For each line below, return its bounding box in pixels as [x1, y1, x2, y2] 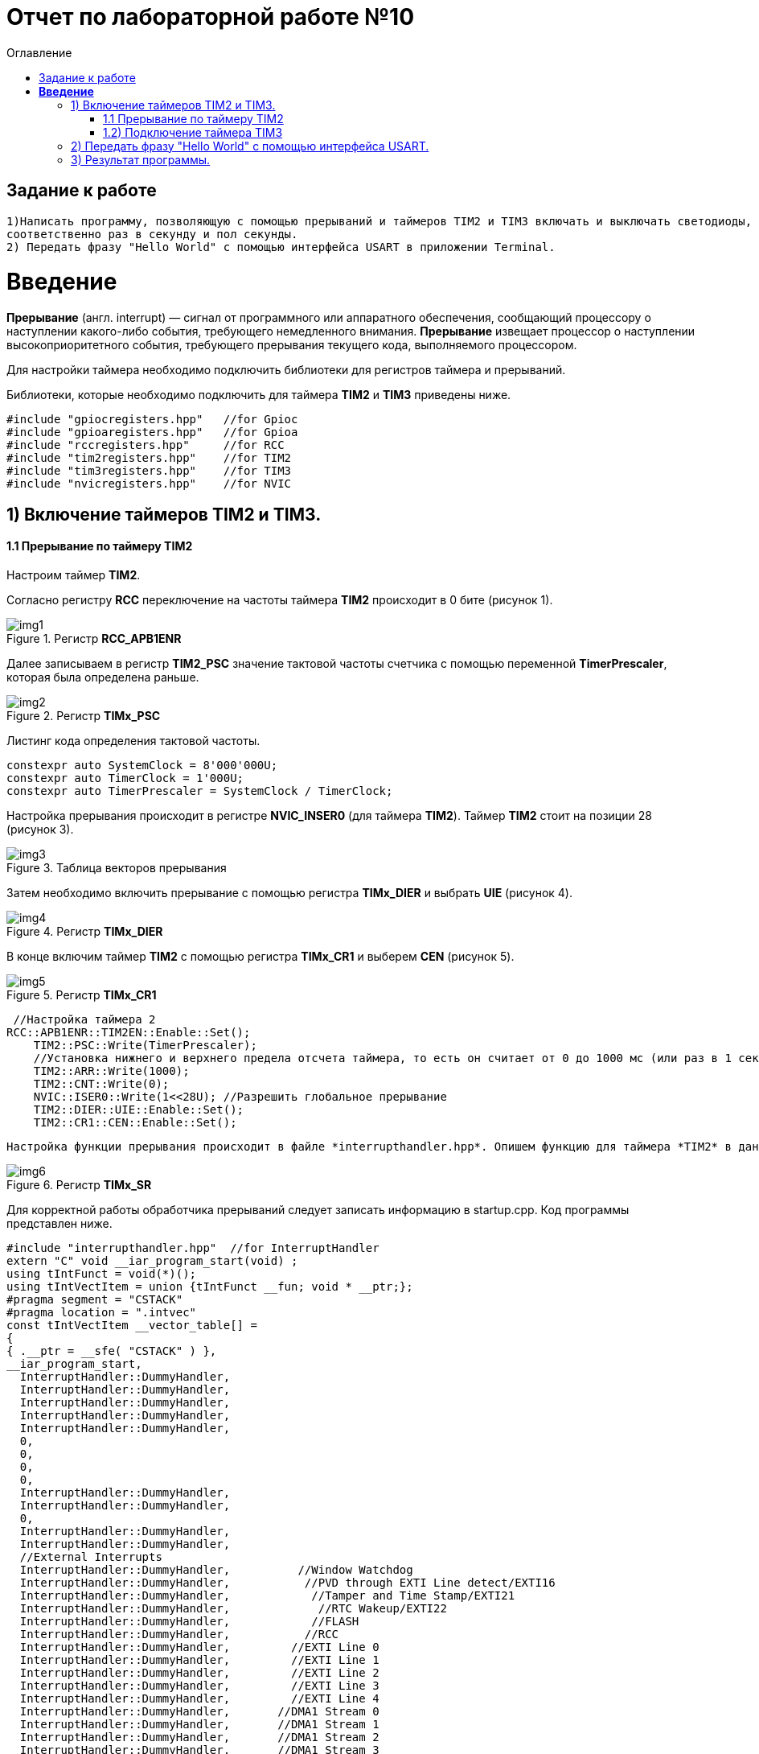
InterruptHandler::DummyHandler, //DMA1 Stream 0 [19, 1704, 379, 1718]
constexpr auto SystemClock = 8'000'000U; [6, 758, 278, 772]
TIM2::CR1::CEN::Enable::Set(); [33, 1115, 237, 1129]
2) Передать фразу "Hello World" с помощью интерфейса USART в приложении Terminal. [6, 240, 556, 253]
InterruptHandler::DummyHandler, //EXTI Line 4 [19, 1691, 379, 1705]
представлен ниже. [6, 1216, 113, 1230]
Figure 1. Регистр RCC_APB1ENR [6, 631, 182, 645]
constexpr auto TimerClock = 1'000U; [6, 771, 244, 784]
